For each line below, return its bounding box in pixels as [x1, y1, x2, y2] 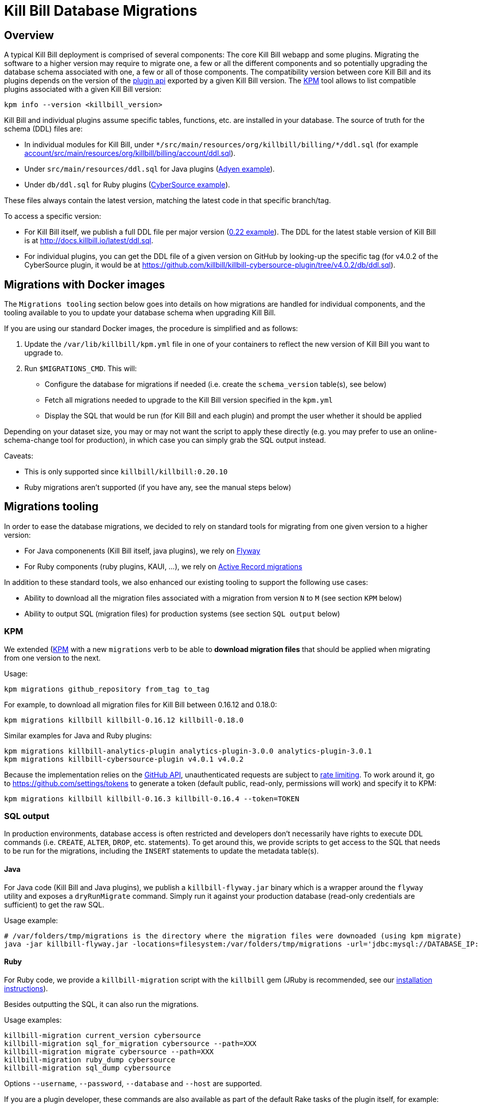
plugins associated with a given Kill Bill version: [4, 85, 162, 94]
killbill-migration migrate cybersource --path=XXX [4, 1047, 214, 1056]
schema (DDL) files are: [4, 124, 83, 134]
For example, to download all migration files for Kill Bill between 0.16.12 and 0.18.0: [4, 700, 277, 709]
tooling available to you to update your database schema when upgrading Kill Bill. [4, 308, 276, 317]
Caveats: [4, 451, 33, 461]
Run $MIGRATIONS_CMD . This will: [24, 364, 137, 373]
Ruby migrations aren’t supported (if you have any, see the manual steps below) [24, 483, 291, 492]
